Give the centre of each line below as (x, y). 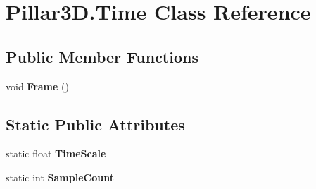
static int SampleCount (60, 177)
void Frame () (37, 86)
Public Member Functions (102, 56)
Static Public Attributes (95, 124)
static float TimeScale (56, 153)
